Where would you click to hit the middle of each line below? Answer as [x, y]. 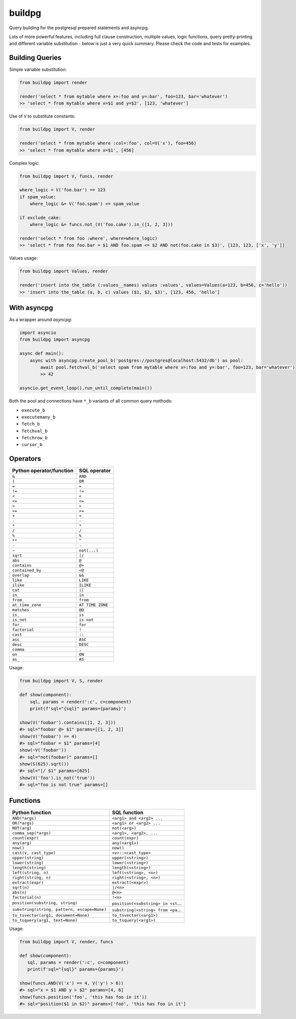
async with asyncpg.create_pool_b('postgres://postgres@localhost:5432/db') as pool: [137, 360]
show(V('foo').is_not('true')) [57, 778]
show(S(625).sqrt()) [44, 764]
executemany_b [38, 417]
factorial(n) [27, 897]
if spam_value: [38, 197]
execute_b [33, 410]
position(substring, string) [45, 903]
